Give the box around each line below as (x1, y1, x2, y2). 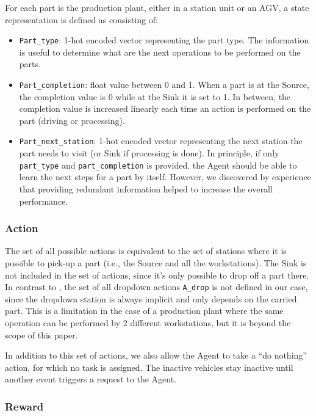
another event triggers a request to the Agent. (5, 373, 177, 385)
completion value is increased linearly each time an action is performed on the (19, 102, 311, 115)
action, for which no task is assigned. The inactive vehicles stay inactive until (5, 360, 293, 373)
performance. (19, 194, 68, 207)
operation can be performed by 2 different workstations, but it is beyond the (5, 316, 291, 329)
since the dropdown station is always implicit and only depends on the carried (5, 292, 297, 305)
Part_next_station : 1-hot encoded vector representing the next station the (19, 134, 303, 147)
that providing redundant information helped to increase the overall (19, 182, 273, 195)
